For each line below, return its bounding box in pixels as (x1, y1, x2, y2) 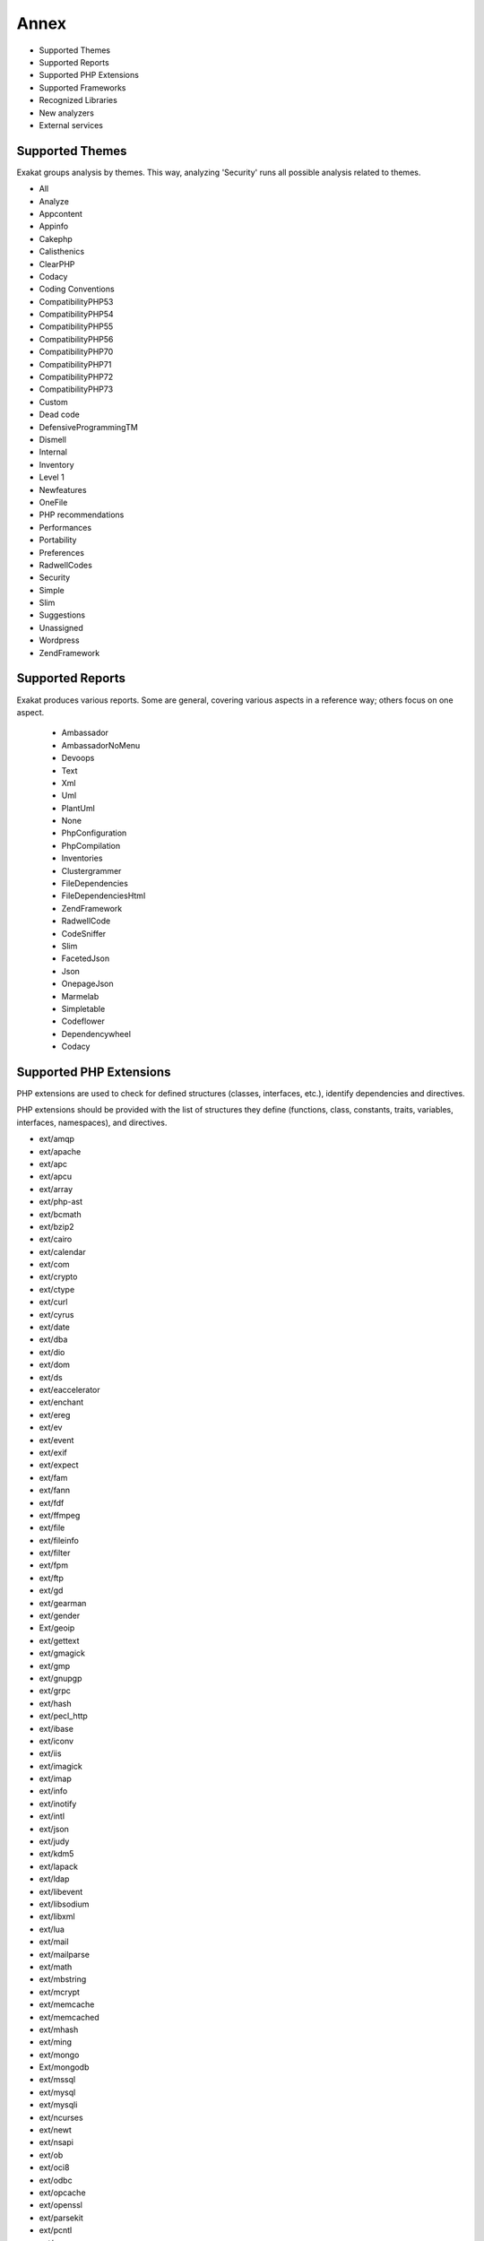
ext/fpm (39, 1560, 69, 1570)
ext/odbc (39, 2175, 73, 2185)
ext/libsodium (39, 1899, 90, 1909)
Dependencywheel (61, 1028, 132, 1039)
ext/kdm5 (39, 1848, 74, 1859)
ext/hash (39, 1698, 72, 1709)
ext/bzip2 (39, 1221, 74, 1232)
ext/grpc (39, 1685, 72, 1696)
